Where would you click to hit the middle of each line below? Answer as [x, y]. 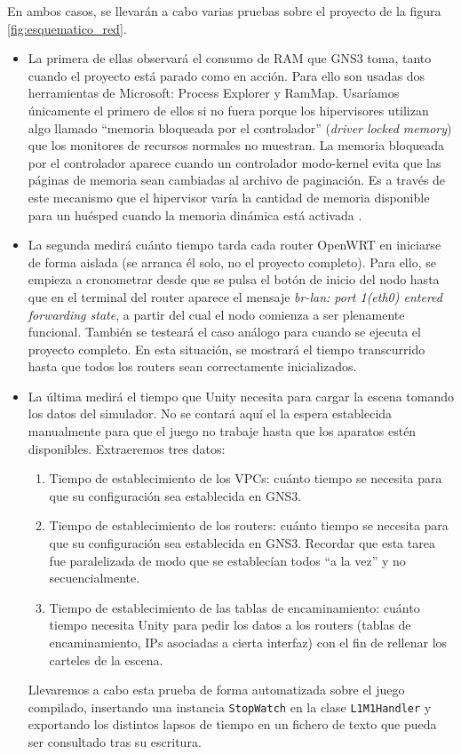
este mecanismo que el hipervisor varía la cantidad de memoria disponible [229, 197]
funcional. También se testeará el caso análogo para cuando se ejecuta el [224, 332]
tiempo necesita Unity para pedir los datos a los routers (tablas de [230, 625]
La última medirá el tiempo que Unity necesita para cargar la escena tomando [241, 396]
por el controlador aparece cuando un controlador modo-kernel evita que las [234, 162]
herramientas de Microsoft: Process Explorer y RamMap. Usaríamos [214, 93]
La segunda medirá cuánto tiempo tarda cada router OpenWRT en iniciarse [234, 245]
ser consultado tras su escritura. [115, 742]
